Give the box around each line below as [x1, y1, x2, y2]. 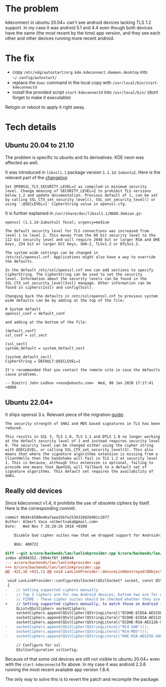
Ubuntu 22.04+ [5, 398, 53, 407]
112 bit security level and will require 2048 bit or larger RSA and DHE [5, 237, 161, 242]
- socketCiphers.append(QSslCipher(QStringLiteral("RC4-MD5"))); [5, 629, 149, 634]
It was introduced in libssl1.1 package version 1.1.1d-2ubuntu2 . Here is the [5, 169, 161, 175]
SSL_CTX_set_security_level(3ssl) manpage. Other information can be [5, 280, 152, 285]
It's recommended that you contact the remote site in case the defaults [5, 367, 161, 372]
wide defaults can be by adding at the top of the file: [5, 298, 125, 303]
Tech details [5, 122, 57, 133]
